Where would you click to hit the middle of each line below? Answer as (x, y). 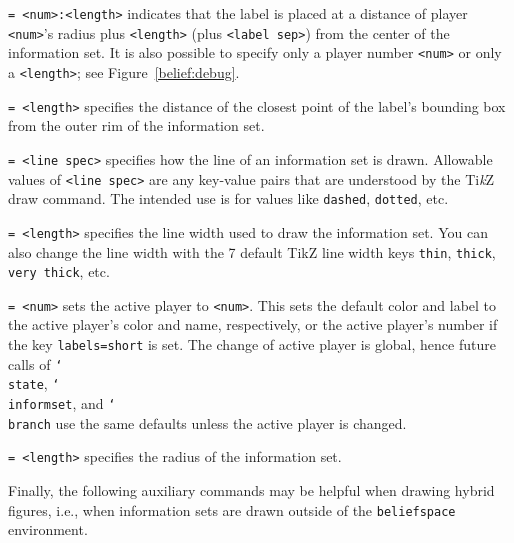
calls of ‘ (35, 363)
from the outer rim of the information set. (136, 125)
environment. (48, 529)
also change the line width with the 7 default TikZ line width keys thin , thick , (252, 251)
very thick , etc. (59, 271)
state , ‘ (34, 383)
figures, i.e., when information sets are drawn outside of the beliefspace (232, 509)
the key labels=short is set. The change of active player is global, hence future (252, 344)
